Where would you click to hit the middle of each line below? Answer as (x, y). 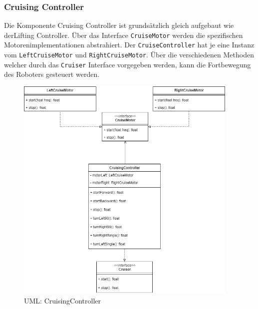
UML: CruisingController (63, 301)
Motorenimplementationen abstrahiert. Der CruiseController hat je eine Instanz (129, 45)
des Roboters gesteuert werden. (52, 74)
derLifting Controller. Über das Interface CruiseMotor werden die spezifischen (124, 35)
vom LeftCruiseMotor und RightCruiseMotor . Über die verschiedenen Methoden (129, 55)
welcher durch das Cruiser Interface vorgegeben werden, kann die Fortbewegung (128, 64)
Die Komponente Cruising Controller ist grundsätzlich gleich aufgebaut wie (119, 25)
